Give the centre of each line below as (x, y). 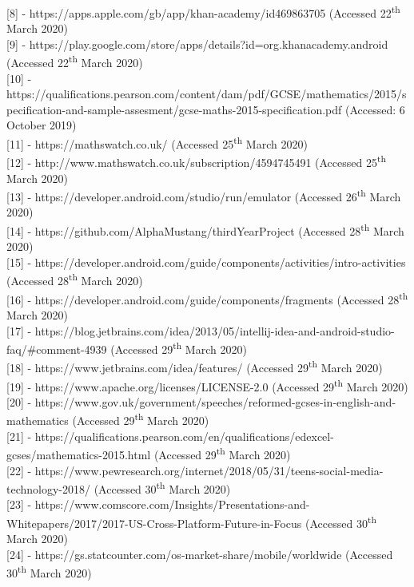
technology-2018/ (48, 488)
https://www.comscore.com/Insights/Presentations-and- (172, 504)
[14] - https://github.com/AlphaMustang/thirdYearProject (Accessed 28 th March (205, 230)
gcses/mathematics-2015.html (79, 454)
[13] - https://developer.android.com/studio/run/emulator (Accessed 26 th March (204, 195)
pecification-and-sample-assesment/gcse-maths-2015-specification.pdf (174, 109)
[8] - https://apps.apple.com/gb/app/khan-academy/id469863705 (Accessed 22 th (203, 12)
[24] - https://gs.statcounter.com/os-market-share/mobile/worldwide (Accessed (200, 554)
